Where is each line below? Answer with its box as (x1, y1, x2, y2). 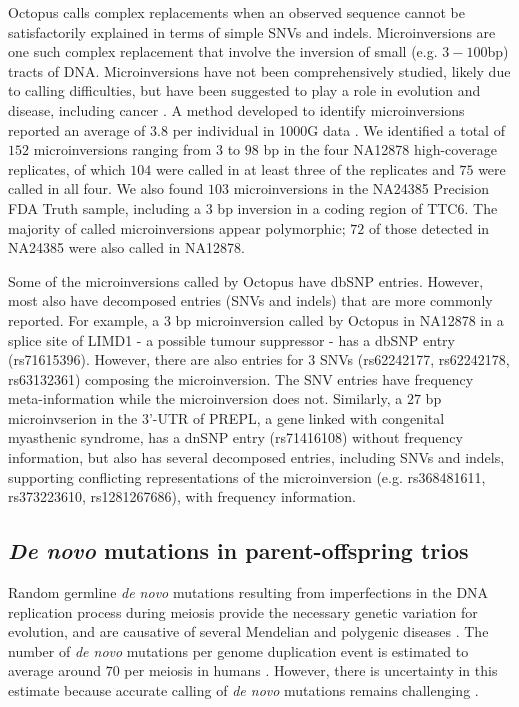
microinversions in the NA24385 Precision (233, 178, 489, 199)
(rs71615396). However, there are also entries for (8, 349, 304, 370)
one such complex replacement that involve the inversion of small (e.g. (8, 41, 438, 62)
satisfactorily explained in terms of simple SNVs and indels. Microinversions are (8, 21, 496, 42)
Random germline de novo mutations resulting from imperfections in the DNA (8, 582, 489, 603)
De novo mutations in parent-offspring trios (8, 535, 469, 566)
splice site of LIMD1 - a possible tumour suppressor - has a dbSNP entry (8, 329, 456, 350)
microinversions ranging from (33, 139, 212, 160)
